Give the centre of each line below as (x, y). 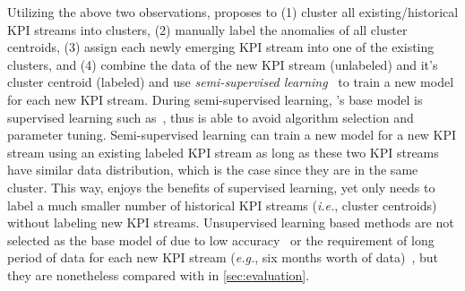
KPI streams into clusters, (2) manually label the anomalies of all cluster (207, 29)
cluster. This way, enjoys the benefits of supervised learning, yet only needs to (221, 187)
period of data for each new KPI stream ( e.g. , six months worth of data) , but (223, 257)
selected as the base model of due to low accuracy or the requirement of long (221, 240)
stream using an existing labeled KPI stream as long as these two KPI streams (223, 152)
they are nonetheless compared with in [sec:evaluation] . (159, 274)
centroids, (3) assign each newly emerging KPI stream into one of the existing (221, 47)
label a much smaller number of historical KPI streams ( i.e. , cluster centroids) (222, 205)
